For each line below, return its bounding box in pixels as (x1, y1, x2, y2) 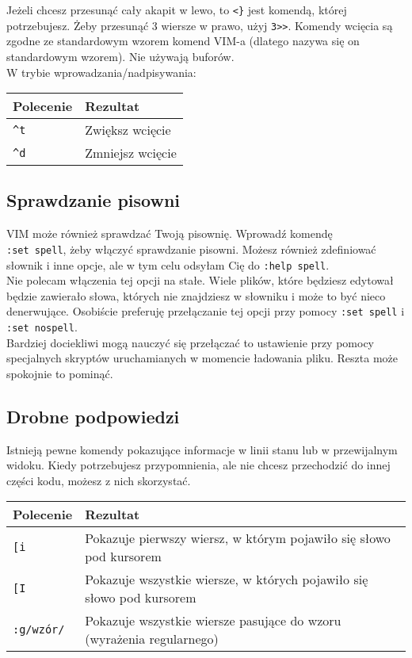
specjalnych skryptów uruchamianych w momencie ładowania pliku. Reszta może (6, 350, 399, 366)
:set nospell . (6, 319, 78, 335)
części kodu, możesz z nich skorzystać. (6, 472, 191, 488)
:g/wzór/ (13, 623, 65, 637)
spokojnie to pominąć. (6, 365, 113, 381)
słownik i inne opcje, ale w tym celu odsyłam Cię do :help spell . (6, 256, 330, 273)
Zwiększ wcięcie (85, 121, 171, 140)
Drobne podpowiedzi (6, 404, 180, 428)
